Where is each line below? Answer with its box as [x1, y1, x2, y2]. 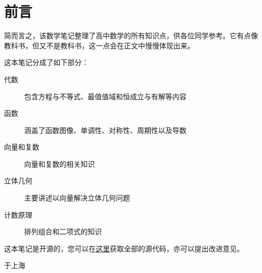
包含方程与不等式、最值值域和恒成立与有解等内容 [24, 91, 186, 101]
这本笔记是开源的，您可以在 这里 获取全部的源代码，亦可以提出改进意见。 [4, 243, 244, 253]
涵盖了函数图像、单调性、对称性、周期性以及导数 [24, 124, 186, 135]
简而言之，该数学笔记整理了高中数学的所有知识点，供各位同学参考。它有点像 [4, 30, 258, 41]
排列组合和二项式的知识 [24, 226, 102, 237]
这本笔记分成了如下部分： [4, 57, 89, 67]
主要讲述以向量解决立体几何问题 [24, 192, 130, 203]
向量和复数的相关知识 [24, 158, 95, 169]
